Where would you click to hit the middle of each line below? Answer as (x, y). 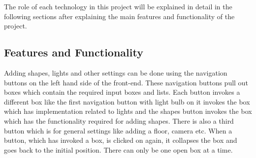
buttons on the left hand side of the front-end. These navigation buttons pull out (126, 82)
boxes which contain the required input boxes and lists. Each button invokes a (122, 92)
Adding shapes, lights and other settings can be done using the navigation (116, 72)
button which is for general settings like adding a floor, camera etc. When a (118, 130)
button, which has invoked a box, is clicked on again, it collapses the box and (121, 140)
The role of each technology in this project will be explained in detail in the (118, 6)
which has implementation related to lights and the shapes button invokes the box (128, 111)
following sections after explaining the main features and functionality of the (119, 16)
